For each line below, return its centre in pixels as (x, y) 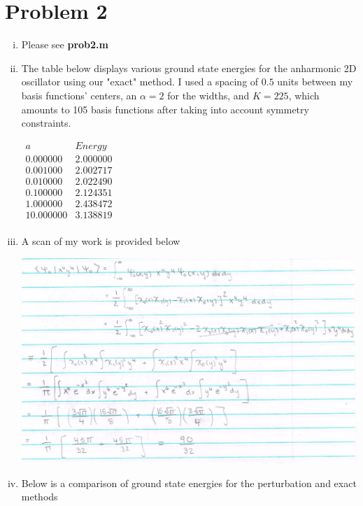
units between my (315, 82)
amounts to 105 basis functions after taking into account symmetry (165, 109)
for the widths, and (208, 95)
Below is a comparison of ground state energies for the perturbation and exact (189, 483)
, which (304, 95)
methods (40, 497)
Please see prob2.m (65, 44)
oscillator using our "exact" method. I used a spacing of (140, 82)
